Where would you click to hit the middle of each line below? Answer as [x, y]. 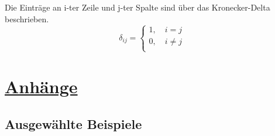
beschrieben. [27, 18]
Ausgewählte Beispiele [73, 123]
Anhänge [41, 86]
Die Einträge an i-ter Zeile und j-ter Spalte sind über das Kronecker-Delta [137, 7]
